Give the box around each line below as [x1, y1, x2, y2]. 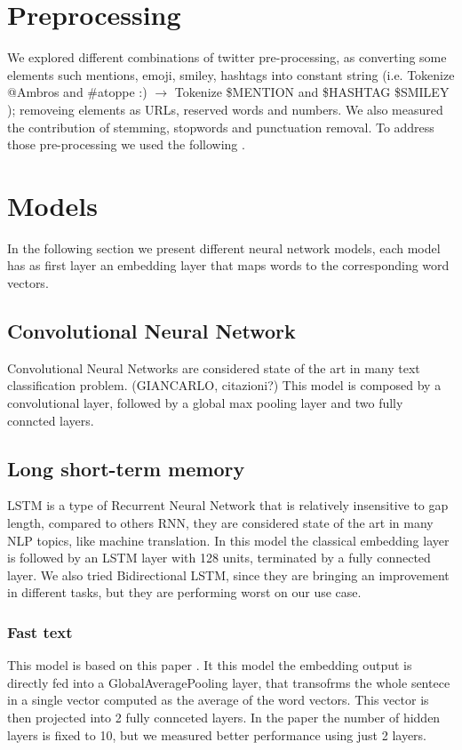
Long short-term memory [7, 454, 245, 482]
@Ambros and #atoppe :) [7, 83, 147, 101]
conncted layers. [7, 411, 94, 429]
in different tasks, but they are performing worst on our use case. [7, 583, 362, 602]
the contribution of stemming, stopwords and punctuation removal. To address [7, 117, 434, 136]
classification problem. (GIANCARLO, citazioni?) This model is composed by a [7, 376, 442, 395]
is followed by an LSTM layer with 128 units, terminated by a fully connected [7, 548, 431, 567]
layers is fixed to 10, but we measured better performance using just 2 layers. [7, 725, 426, 744]
